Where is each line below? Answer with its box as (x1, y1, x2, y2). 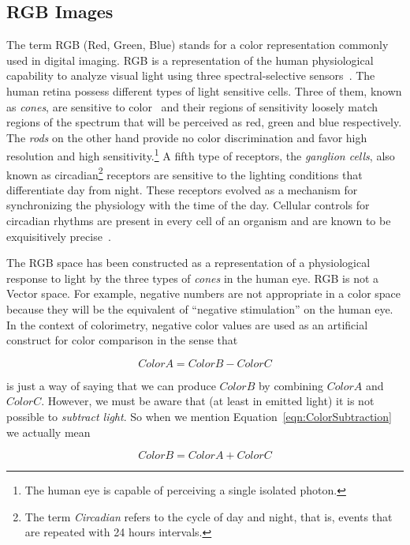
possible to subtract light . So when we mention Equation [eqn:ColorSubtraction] (6, 408, 392, 424)
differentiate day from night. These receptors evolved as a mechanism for (6, 181, 358, 197)
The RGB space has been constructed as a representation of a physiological (6, 254, 371, 271)
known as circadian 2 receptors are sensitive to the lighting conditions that (6, 163, 363, 182)
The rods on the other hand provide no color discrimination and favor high (6, 129, 367, 145)
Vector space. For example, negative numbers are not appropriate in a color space (6, 285, 401, 302)
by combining (258, 377, 324, 393)
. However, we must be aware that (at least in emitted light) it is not (41, 393, 375, 409)
